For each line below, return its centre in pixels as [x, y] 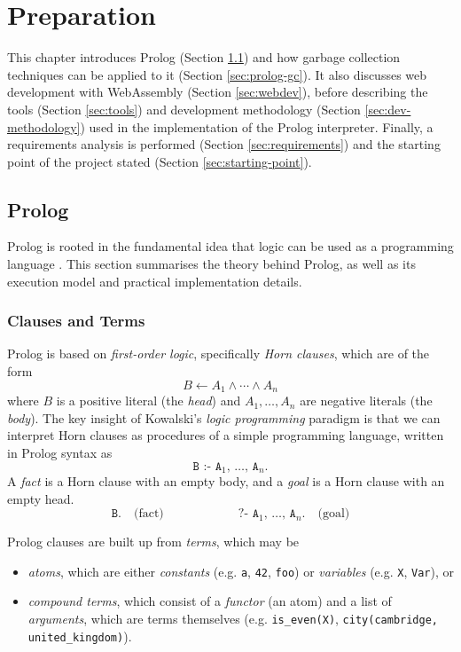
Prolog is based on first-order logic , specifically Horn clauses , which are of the [219, 353]
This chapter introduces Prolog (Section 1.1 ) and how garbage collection [204, 57]
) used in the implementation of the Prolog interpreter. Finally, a [257, 126]
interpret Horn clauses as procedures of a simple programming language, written [226, 435]
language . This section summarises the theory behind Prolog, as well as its [211, 264]
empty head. [41, 498]
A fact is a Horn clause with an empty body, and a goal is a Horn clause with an [226, 480]
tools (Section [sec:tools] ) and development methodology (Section [184, 109]
